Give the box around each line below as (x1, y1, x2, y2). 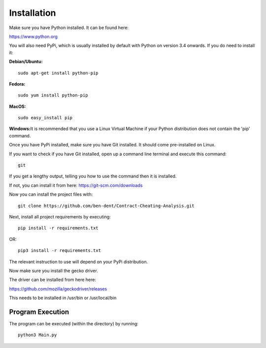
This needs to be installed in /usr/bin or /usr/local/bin (9, 295, 117, 301)
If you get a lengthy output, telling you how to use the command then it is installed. (9, 173, 177, 179)
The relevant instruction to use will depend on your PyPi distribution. (9, 259, 148, 265)
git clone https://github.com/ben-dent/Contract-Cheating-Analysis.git (18, 203, 195, 209)
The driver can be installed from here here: (9, 277, 96, 283)
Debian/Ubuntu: (9, 59, 43, 65)
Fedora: (9, 81, 26, 87)
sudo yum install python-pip (18, 93, 88, 98)
